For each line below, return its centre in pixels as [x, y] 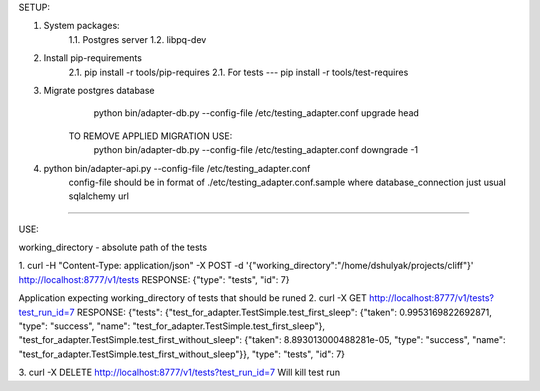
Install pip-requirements [92, 58]
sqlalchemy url [99, 196]
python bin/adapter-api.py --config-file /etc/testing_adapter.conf [177, 168]
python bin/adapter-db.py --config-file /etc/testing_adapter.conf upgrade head [256, 113]
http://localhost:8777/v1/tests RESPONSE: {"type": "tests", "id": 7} [154, 279]
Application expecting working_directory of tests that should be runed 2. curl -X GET [192, 298]
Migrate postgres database [99, 90]
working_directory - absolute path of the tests [113, 247]
